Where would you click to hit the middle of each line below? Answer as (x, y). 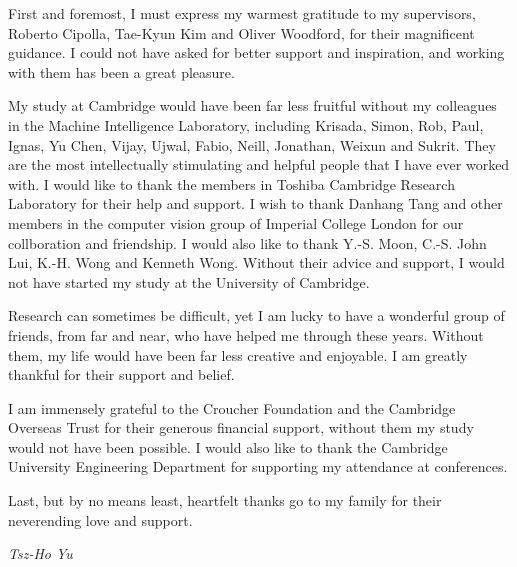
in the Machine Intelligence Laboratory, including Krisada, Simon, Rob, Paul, (246, 124)
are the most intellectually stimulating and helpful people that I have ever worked (259, 164)
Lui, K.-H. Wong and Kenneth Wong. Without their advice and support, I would (256, 262)
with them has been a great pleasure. (121, 71)
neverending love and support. (100, 519)
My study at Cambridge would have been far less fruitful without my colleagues (252, 105)
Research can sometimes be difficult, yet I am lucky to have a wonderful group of (256, 315)
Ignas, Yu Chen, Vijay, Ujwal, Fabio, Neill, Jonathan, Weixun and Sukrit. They (252, 144)
